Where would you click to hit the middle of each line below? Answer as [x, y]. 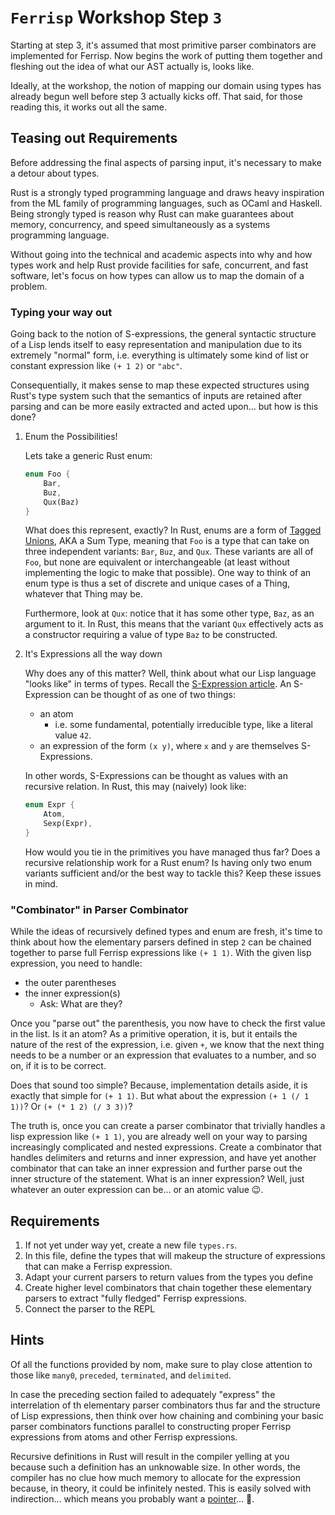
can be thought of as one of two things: [155, 695]
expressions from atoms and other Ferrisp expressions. [124, 1437]
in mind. [41, 883]
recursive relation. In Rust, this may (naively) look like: [135, 787]
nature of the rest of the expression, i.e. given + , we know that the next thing [167, 1045]
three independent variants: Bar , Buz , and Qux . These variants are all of [169, 552]
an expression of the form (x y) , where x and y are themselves [169, 746]
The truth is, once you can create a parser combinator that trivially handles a [168, 1126]
